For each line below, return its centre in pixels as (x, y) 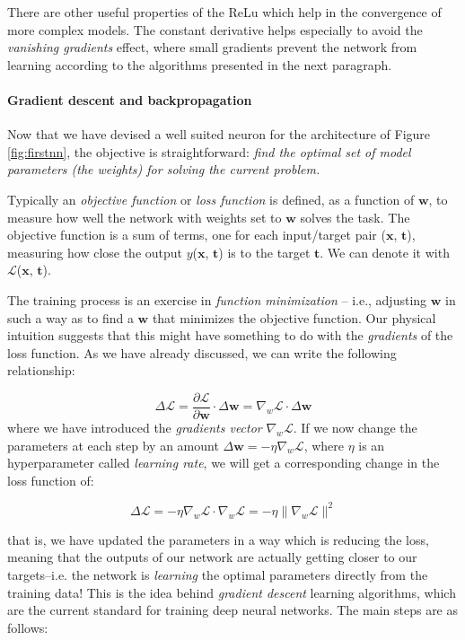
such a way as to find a (70, 317)
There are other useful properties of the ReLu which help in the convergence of (224, 12)
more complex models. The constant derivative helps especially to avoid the (215, 29)
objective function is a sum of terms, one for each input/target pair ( (197, 235)
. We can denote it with (385, 252)
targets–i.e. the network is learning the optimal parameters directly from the (218, 575)
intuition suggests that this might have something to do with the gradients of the (230, 335)
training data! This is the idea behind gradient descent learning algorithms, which (232, 592)
